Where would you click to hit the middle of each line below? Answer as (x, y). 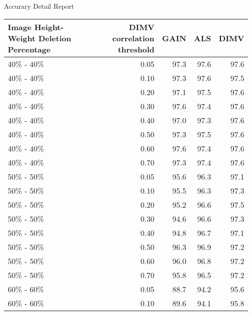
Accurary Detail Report (39, 6)
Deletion (55, 38)
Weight (22, 38)
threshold (136, 49)
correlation (133, 38)
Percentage (29, 49)
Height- (49, 27)
